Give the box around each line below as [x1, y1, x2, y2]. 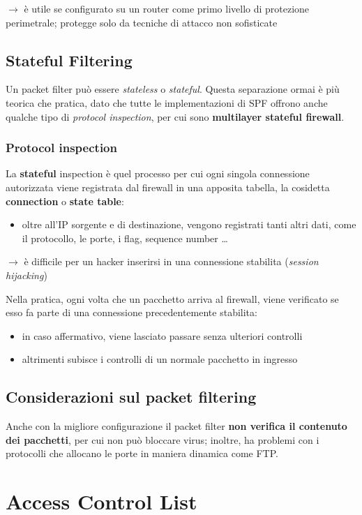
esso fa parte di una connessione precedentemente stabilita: [6, 305, 257, 320]
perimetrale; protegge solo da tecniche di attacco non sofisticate [6, 15, 278, 29]
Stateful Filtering [6, 49, 133, 70]
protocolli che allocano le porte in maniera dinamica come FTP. [6, 446, 278, 461]
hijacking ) [6, 267, 47, 282]
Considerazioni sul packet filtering [6, 386, 257, 408]
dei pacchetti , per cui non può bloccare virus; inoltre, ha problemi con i [6, 432, 319, 447]
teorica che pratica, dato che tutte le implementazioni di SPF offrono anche [6, 95, 328, 110]
